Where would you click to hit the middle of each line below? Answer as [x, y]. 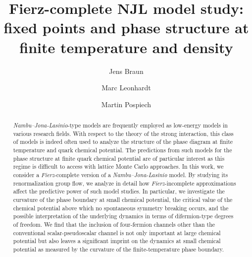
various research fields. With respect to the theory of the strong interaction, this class [123, 133]
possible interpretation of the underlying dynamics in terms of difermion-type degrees [123, 216]
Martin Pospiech [126, 104]
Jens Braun [126, 71]
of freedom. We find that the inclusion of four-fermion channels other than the [114, 224]
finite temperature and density [126, 47]
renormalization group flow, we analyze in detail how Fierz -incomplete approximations [125, 183]
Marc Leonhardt [126, 88]
